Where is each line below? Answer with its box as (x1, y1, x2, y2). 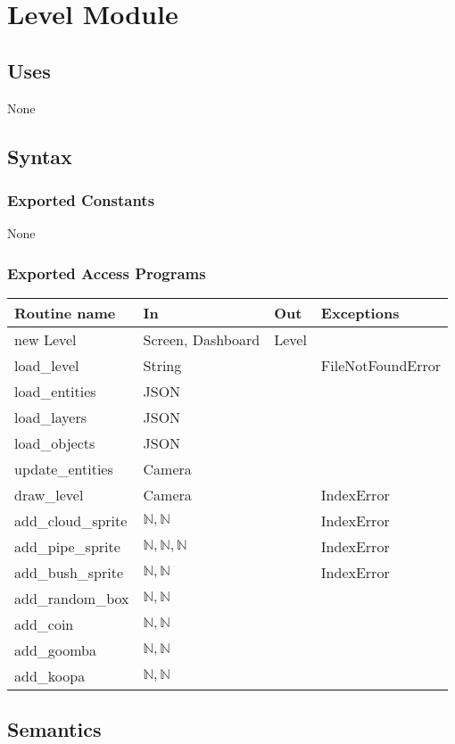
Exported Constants (7, 188, 155, 211)
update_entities (14, 458, 113, 479)
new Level (14, 328, 77, 350)
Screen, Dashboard (143, 328, 261, 350)
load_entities (14, 380, 96, 401)
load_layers (14, 406, 87, 427)
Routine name (14, 302, 116, 323)
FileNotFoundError (320, 354, 442, 376)
